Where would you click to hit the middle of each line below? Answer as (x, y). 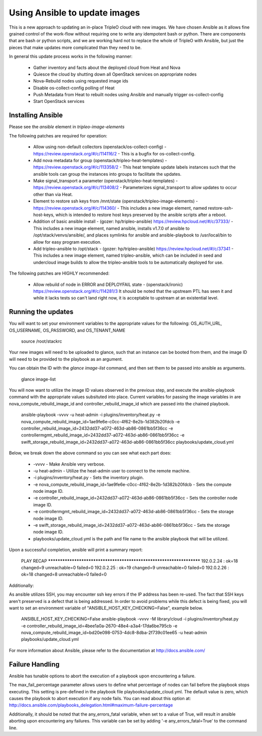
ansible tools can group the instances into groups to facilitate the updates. (107, 174)
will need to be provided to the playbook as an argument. (66, 359)
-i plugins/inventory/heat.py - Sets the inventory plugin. (89, 478)
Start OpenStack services (59, 101)
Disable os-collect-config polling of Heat (74, 88)
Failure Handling (34, 664)
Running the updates (41, 312)
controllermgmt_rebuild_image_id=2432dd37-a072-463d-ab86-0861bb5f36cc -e (103, 435)
